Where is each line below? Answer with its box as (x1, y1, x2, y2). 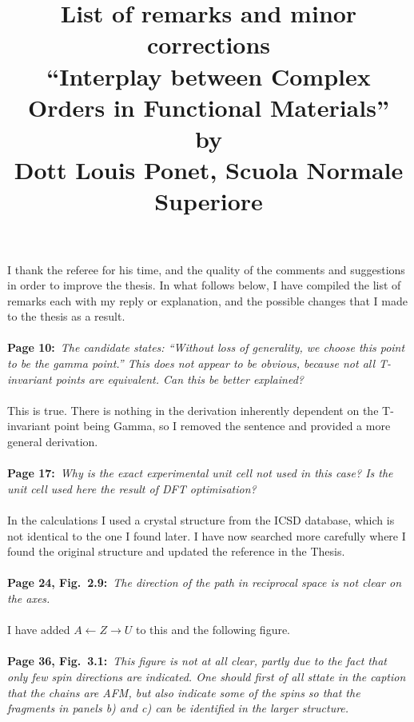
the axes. (7, 589, 50, 606)
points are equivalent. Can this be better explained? (55, 370, 304, 387)
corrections (146, 28, 271, 61)
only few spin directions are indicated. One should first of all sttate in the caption (7, 668, 406, 684)
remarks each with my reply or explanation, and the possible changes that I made (7, 292, 408, 309)
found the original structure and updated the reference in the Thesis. (7, 543, 345, 560)
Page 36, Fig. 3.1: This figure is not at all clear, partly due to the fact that (7, 652, 387, 669)
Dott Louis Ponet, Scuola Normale (14, 154, 404, 186)
